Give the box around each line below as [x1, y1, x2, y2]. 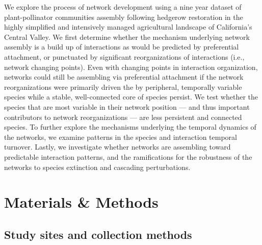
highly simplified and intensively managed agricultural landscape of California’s [4, 21, 252, 32]
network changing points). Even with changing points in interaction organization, [4, 61, 258, 72]
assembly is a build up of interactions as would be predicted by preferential [4, 41, 239, 52]
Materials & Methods [4, 191, 159, 212]
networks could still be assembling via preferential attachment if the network [4, 71, 244, 82]
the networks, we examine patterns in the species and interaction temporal [4, 131, 237, 142]
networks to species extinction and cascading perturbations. [4, 161, 191, 172]
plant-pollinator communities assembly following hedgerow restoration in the [4, 11, 243, 22]
